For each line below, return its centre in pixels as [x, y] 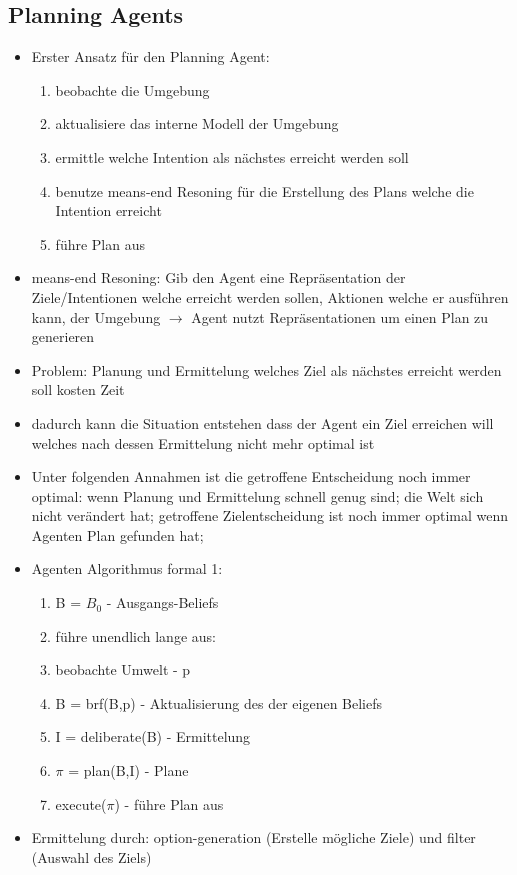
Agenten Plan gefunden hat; [117, 534]
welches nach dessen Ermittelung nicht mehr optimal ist [203, 442]
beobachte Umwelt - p [123, 669]
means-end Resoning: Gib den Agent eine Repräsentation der [218, 277]
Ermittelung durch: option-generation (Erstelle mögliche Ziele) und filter [253, 837]
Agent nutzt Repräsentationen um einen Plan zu [340, 316]
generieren [63, 336]
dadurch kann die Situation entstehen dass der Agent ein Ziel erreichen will [262, 422]
